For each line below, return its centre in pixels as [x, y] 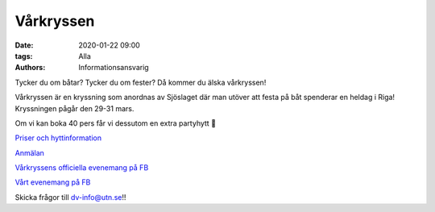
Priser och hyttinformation [58, 138]
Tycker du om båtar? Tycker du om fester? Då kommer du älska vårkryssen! [141, 82]
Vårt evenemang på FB [53, 182]
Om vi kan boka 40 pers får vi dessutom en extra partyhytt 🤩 [116, 123]
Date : [24, 45]
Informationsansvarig [114, 68]
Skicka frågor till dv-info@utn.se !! [70, 197]
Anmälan [29, 152]
